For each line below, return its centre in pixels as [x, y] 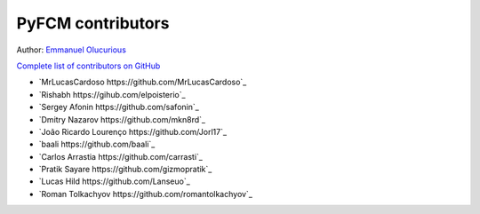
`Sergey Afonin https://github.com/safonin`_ [119, 107]
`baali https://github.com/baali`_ [97, 144]
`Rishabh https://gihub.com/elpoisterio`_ [112, 94]
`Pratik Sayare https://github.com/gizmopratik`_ [125, 170]
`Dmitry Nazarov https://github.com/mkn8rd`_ [122, 119]
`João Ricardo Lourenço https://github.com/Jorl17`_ [132, 131]
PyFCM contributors [93, 23]
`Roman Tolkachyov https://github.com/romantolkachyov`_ [146, 194]
